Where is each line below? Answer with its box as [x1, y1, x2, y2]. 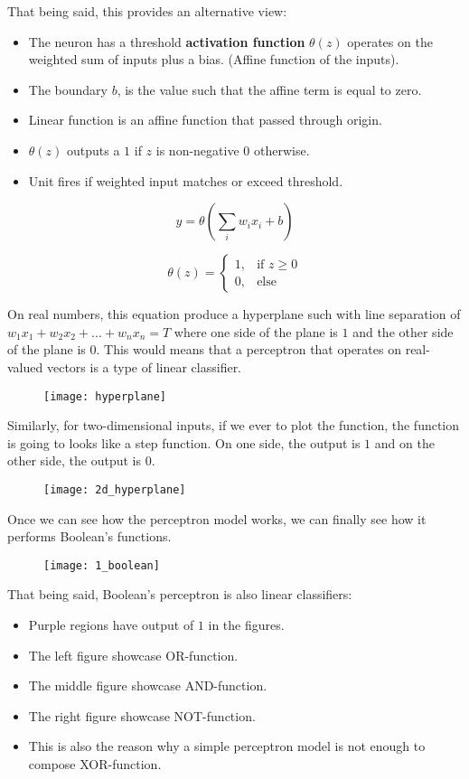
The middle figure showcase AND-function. [28, 676, 267, 695]
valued [7, 357, 43, 376]
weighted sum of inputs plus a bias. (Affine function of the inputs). [28, 50, 399, 69]
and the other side [352, 322, 454, 341]
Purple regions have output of [28, 615, 194, 634]
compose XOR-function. [28, 755, 162, 774]
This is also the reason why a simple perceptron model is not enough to [28, 737, 426, 756]
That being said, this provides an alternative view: [7, 2, 287, 20]
